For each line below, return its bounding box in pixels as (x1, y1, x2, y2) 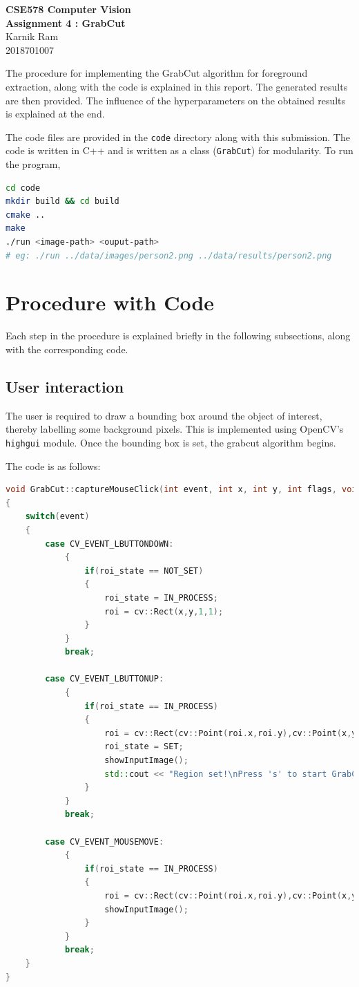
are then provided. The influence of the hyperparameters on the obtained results (6, 93, 346, 107)
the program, (6, 157, 61, 171)
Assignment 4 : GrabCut (6, 15, 126, 30)
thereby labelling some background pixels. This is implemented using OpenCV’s (6, 422, 344, 436)
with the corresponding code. (6, 341, 128, 356)
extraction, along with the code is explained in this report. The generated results (6, 79, 348, 93)
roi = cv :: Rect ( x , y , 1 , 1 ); (104, 606, 224, 617)
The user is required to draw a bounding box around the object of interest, (6, 408, 322, 422)
